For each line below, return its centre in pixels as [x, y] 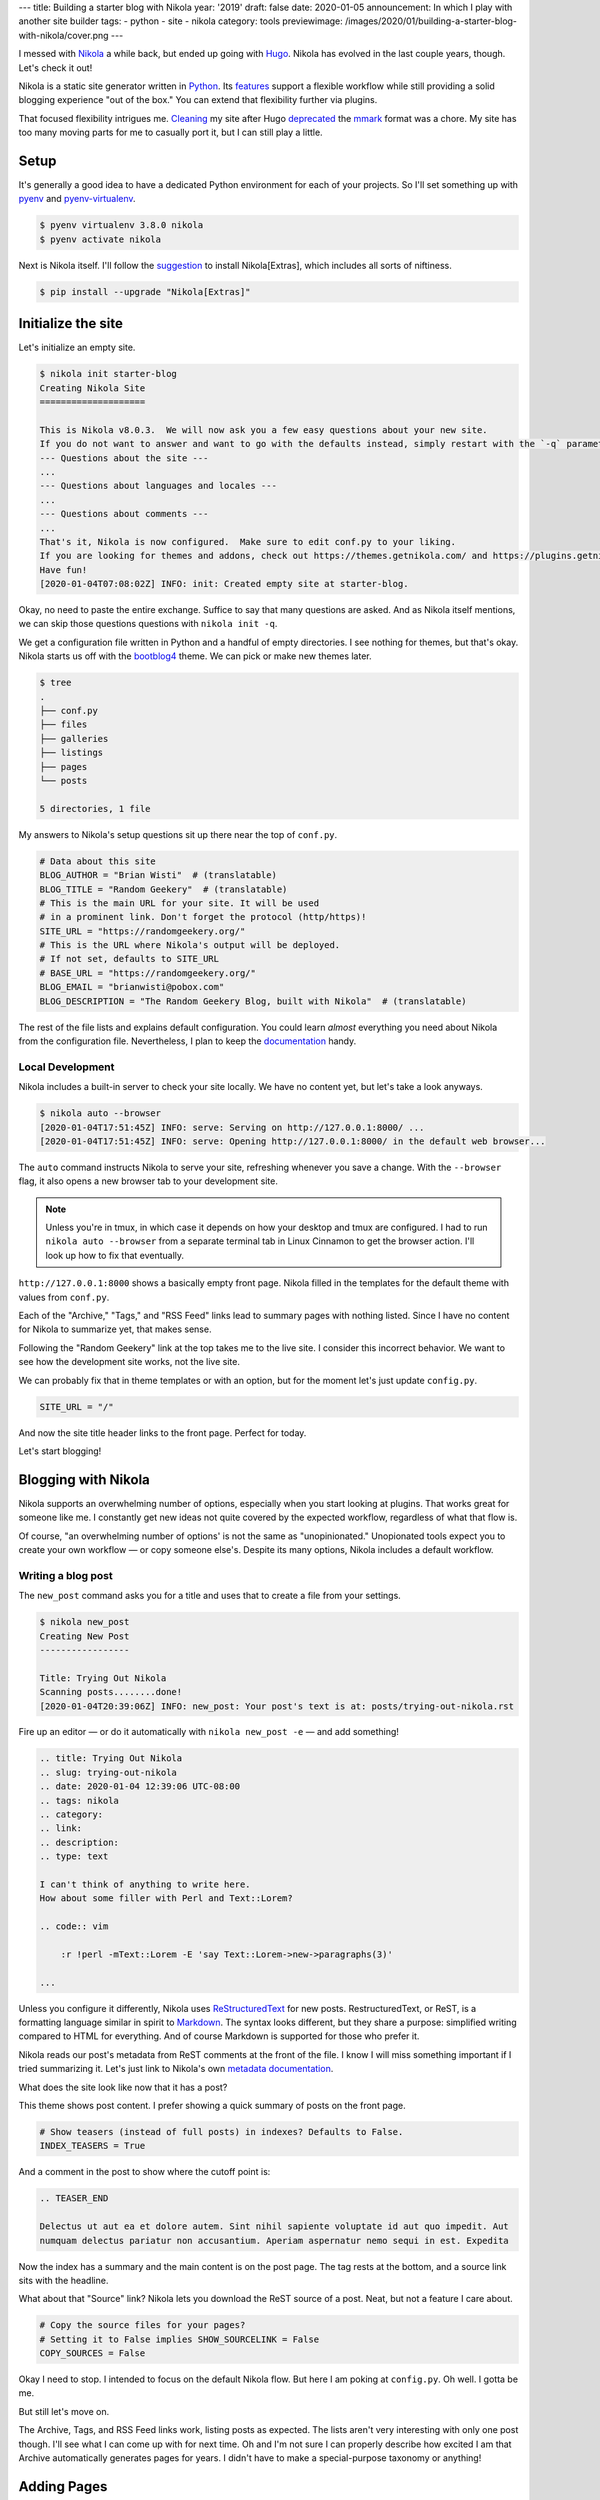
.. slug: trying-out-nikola [108, 1772]
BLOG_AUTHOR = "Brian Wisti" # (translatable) [158, 875]
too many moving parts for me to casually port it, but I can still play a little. [171, 132]
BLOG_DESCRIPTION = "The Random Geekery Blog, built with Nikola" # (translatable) [253, 1001]
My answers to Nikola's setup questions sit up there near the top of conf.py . [178, 834]
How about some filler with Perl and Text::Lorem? [166, 1898]
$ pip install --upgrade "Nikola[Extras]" [145, 291]
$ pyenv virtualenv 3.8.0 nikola [121, 225]
